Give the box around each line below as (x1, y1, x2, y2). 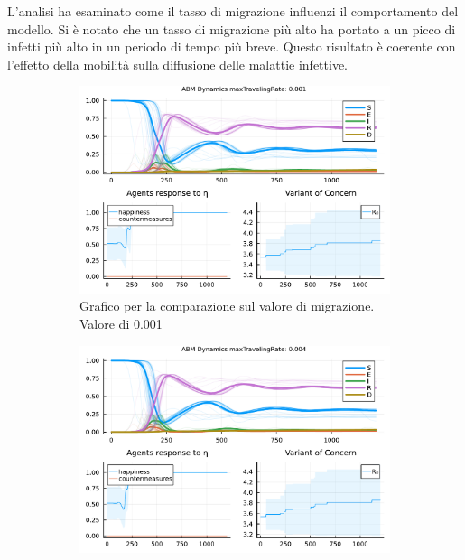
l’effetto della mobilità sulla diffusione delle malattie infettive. (7, 54, 348, 73)
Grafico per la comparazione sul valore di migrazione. (79, 296, 375, 315)
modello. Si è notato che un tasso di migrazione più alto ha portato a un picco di (7, 19, 456, 38)
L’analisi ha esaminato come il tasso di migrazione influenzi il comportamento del (7, 2, 459, 20)
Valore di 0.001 (79, 314, 163, 332)
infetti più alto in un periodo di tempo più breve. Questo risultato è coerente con (7, 37, 456, 56)
